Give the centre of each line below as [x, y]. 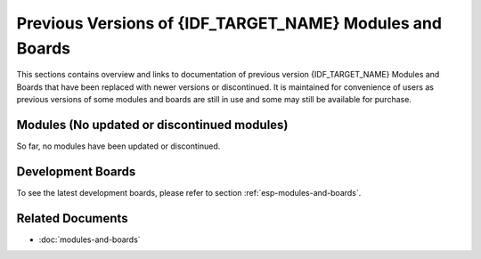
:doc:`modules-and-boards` [90, 239]
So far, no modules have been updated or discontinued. [118, 146]
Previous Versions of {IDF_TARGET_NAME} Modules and [229, 23]
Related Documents [72, 218]
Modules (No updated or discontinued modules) [152, 125]
